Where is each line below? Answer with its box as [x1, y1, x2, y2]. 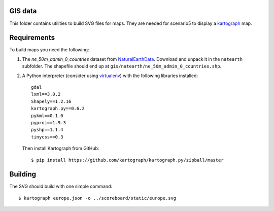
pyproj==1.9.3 [31, 120, 66, 125]
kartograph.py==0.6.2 [31, 105, 85, 112]
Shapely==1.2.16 [31, 98, 72, 104]
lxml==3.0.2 [31, 91, 61, 97]
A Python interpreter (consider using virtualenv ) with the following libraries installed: [22, 73, 198, 79]
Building [9, 170, 37, 179]
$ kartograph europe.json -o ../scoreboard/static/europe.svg [18, 195, 177, 201]
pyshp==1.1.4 [31, 127, 63, 133]
